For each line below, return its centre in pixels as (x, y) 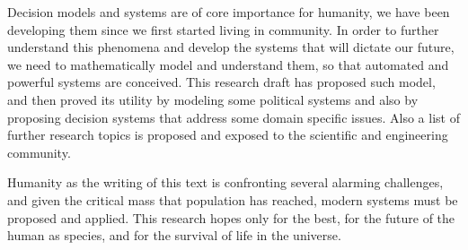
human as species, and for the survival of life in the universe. (174, 235)
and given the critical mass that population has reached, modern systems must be (233, 199)
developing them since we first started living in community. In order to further (223, 29)
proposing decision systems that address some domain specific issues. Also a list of (234, 117)
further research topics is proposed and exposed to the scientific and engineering (228, 135)
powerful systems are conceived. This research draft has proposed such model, (221, 82)
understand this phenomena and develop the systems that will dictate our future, (231, 47)
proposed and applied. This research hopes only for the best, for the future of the (231, 217)
